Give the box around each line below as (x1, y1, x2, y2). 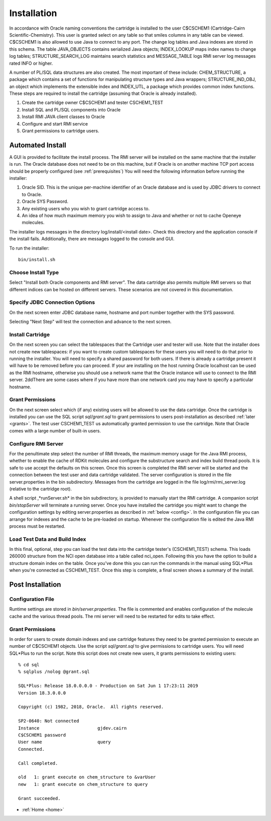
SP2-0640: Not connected (18, 718, 79, 724)
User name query (18, 739, 111, 745)
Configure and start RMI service (22, 121, 88, 127)
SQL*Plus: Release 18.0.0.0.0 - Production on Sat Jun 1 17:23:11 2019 (18, 683, 198, 689)
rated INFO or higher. (9, 60, 53, 66)
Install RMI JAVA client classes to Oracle (22, 113, 105, 120)
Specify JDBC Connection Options (9, 299, 95, 306)
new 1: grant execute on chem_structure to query (18, 781, 148, 787)
